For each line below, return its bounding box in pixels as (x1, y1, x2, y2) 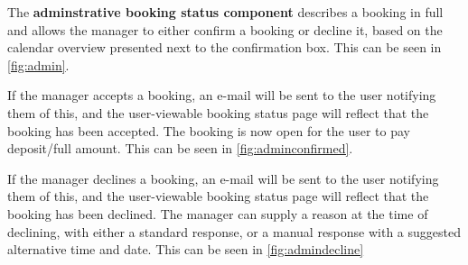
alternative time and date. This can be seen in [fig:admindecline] (7, 240, 364, 259)
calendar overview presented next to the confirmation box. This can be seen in (7, 38, 442, 57)
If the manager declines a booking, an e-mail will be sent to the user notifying (7, 169, 439, 187)
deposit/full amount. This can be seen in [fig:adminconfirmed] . (7, 139, 353, 158)
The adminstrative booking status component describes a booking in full (7, 3, 444, 21)
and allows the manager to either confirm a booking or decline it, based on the (7, 20, 443, 39)
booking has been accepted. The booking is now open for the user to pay (7, 121, 410, 140)
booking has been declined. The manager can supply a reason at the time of (7, 204, 428, 223)
